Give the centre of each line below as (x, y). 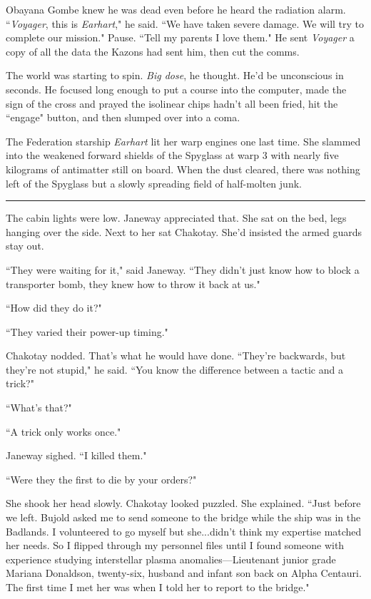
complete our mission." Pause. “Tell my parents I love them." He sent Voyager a (180, 37)
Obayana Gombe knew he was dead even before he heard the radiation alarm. (176, 9)
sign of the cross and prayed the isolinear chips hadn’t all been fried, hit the (172, 103)
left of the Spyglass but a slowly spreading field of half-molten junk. (154, 183)
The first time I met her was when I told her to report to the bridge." (158, 587)
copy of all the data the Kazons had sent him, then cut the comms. (153, 51)
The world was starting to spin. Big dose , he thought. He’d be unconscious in (175, 75)
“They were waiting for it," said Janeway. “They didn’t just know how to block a (183, 269)
